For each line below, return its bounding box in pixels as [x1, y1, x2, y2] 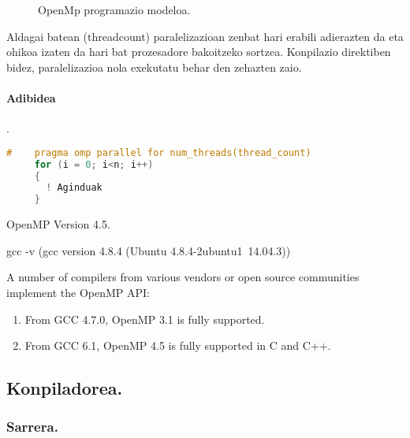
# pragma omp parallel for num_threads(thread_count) [6, 147, 311, 158]
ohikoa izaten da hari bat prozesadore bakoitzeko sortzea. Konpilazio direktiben [6, 43, 391, 60]
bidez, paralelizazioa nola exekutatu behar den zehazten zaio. [6, 58, 302, 75]
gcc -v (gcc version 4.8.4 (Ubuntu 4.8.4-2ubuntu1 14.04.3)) [6, 242, 291, 258]
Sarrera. [6, 417, 58, 436]
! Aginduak [46, 182, 102, 194]
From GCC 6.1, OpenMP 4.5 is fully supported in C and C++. [24, 337, 331, 354]
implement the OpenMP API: [6, 284, 151, 300]
